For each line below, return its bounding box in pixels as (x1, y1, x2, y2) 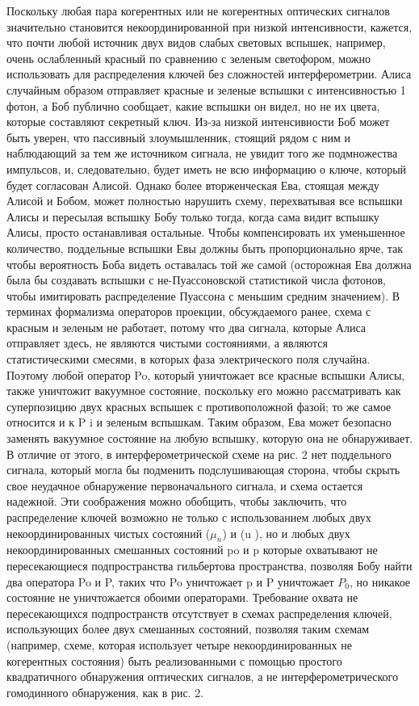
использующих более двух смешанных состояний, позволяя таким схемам (6, 620, 370, 637)
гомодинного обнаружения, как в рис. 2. (6, 683, 204, 700)
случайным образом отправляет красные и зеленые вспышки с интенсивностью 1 (6, 81, 406, 98)
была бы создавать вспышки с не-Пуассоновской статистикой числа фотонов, (6, 271, 386, 288)
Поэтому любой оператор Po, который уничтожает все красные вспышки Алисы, (6, 366, 405, 383)
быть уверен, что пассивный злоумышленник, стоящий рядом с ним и (6, 128, 350, 145)
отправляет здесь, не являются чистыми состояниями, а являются (6, 334, 329, 351)
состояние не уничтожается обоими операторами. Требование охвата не (6, 589, 358, 606)
